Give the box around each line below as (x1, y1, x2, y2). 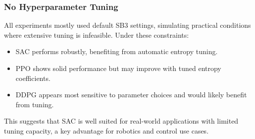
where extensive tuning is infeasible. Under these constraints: (4, 29, 189, 40)
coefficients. (15, 72, 51, 83)
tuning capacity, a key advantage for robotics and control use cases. (4, 125, 209, 136)
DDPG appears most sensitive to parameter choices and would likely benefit (15, 89, 247, 100)
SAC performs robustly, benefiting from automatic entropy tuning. (15, 46, 218, 57)
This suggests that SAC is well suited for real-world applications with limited (4, 116, 239, 126)
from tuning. (15, 99, 54, 109)
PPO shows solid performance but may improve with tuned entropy (15, 63, 221, 73)
